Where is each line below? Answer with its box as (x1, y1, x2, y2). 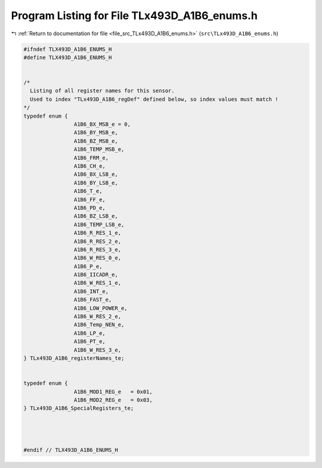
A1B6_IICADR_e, (73, 272, 119, 278)
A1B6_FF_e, (73, 196, 106, 203)
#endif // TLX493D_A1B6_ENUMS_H (23, 447, 119, 454)
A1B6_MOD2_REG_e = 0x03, (73, 396, 153, 403)
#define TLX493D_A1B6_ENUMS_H (23, 54, 112, 61)
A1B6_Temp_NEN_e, (73, 321, 125, 328)
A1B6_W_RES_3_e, (73, 346, 122, 353)
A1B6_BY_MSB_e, (73, 129, 119, 136)
